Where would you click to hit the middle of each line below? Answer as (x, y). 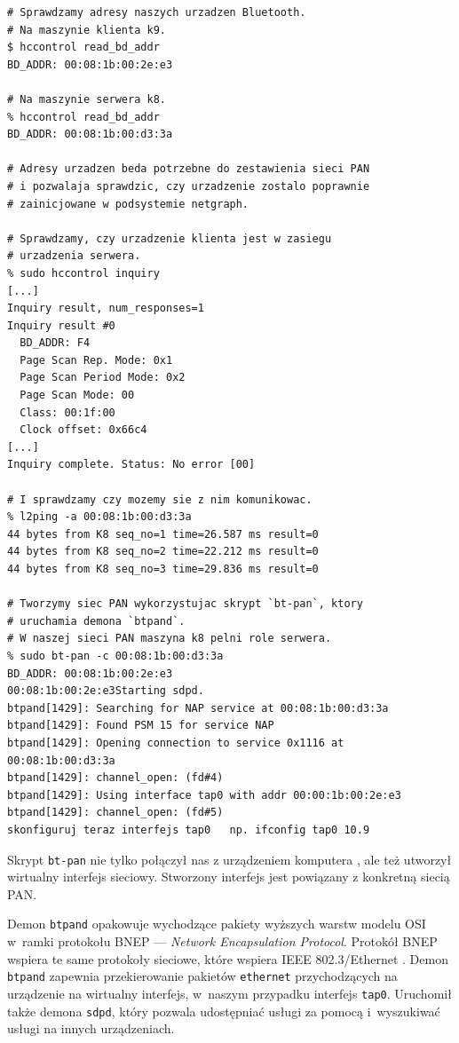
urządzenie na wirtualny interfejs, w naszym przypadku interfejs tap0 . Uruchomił (229, 993)
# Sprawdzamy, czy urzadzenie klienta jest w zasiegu (170, 238)
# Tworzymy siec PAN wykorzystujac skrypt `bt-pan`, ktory (185, 604)
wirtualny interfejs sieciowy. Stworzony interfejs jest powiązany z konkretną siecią (229, 877)
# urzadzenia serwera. (74, 256)
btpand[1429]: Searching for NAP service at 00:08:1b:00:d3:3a (198, 708)
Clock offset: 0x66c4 (83, 430)
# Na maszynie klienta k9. (87, 30)
